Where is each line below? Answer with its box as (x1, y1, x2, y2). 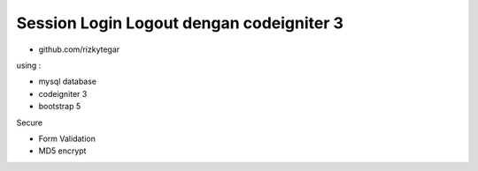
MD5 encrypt (38, 145, 87, 156)
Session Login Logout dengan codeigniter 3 (16, 13, 344, 33)
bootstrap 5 (38, 101, 81, 112)
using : (16, 60, 42, 71)
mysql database (38, 76, 97, 87)
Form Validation (38, 133, 96, 144)
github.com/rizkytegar (38, 44, 120, 55)
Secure (16, 117, 43, 128)
